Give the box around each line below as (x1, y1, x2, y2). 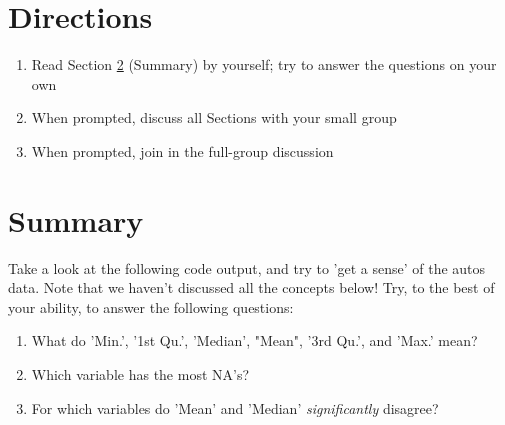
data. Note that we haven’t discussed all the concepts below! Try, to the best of (8, 277, 495, 298)
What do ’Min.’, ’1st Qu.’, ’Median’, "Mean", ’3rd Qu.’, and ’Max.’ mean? (31, 330, 478, 351)
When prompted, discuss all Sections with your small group (31, 107, 397, 128)
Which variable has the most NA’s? (31, 364, 250, 384)
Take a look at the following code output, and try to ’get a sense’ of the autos (8, 257, 486, 278)
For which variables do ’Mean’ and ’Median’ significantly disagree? (31, 397, 439, 418)
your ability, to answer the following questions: (8, 296, 294, 317)
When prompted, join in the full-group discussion (31, 140, 334, 161)
